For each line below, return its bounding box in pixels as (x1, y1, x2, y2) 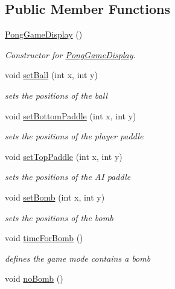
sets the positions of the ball (5, 88, 107, 101)
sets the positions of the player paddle (5, 130, 144, 142)
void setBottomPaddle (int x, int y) (5, 109, 136, 122)
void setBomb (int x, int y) (5, 190, 105, 203)
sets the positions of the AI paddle (5, 170, 131, 183)
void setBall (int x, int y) (5, 68, 98, 81)
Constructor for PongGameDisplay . (5, 48, 136, 61)
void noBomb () (5, 272, 63, 285)
